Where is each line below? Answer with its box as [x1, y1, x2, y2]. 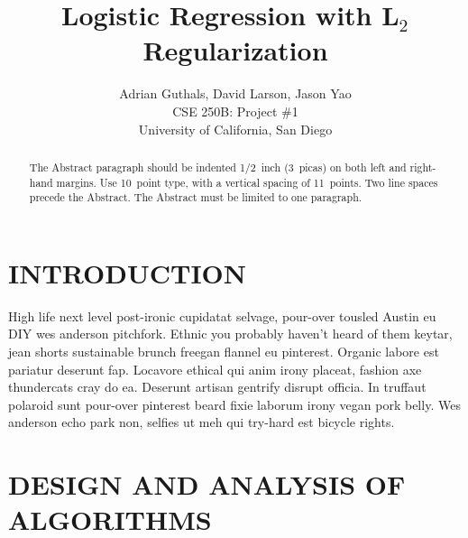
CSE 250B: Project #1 [172, 101, 298, 120]
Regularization [142, 32, 328, 69]
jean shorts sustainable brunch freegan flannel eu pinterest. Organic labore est [8, 341, 439, 360]
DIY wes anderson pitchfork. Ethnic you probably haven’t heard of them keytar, [8, 324, 453, 343]
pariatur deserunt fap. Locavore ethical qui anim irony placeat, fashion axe [8, 359, 422, 378]
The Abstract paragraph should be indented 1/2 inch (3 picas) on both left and [29, 159, 407, 174]
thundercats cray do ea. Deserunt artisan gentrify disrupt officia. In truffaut [8, 377, 427, 396]
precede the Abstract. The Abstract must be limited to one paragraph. [29, 190, 362, 205]
